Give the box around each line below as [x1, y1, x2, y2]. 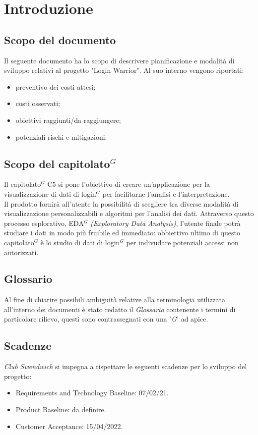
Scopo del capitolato [4, 156, 110, 171]
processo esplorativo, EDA [4, 217, 84, 228]
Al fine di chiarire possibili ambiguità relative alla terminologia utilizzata [4, 294, 226, 305]
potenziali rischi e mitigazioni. [15, 131, 107, 142]
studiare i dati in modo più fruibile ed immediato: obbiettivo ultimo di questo [4, 227, 240, 238]
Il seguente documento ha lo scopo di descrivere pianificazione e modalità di [4, 55, 235, 65]
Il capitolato [4, 179, 41, 189]
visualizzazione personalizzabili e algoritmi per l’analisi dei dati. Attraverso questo [4, 208, 254, 218]
